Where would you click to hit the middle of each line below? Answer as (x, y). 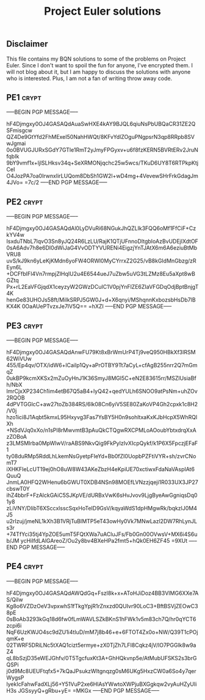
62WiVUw (19, 359)
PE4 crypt (25, 566)
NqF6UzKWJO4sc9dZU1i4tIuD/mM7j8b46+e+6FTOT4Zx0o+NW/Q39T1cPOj (102, 632)
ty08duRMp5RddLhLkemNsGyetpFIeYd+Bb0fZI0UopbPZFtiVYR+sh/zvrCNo (101, 456)
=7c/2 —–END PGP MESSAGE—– (66, 182)
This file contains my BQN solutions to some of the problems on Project (96, 59)
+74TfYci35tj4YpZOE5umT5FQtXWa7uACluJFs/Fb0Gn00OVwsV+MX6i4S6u (102, 534)
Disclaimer (27, 44)
